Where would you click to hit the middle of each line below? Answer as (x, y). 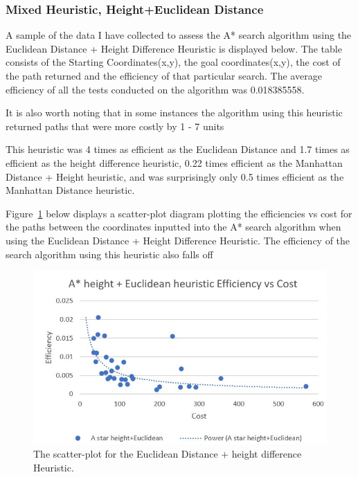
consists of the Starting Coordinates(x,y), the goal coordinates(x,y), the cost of (173, 62)
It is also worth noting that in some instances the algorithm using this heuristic (174, 112)
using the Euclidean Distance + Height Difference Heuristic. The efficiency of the (178, 240)
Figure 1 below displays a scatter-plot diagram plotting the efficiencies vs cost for (179, 213)
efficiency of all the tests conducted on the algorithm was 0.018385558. (155, 89)
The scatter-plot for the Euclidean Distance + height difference (168, 454)
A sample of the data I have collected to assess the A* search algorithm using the (179, 35)
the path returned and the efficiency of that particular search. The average (164, 75)
